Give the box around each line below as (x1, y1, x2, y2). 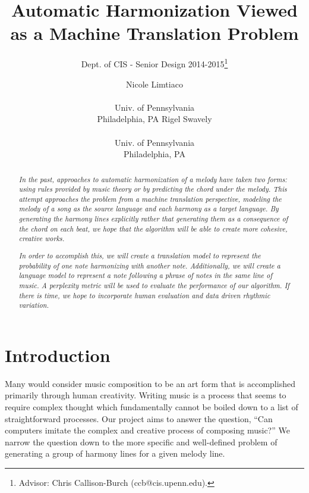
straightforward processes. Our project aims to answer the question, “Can (5, 412, 273, 425)
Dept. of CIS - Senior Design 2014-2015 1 (81, 56, 228, 70)
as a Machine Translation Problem (10, 21, 299, 45)
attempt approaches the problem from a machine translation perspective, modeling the (18, 194, 282, 204)
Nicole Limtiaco (126, 77, 183, 90)
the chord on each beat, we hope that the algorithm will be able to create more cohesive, (18, 223, 288, 233)
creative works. (18, 233, 65, 244)
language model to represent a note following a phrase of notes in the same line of (18, 270, 273, 280)
